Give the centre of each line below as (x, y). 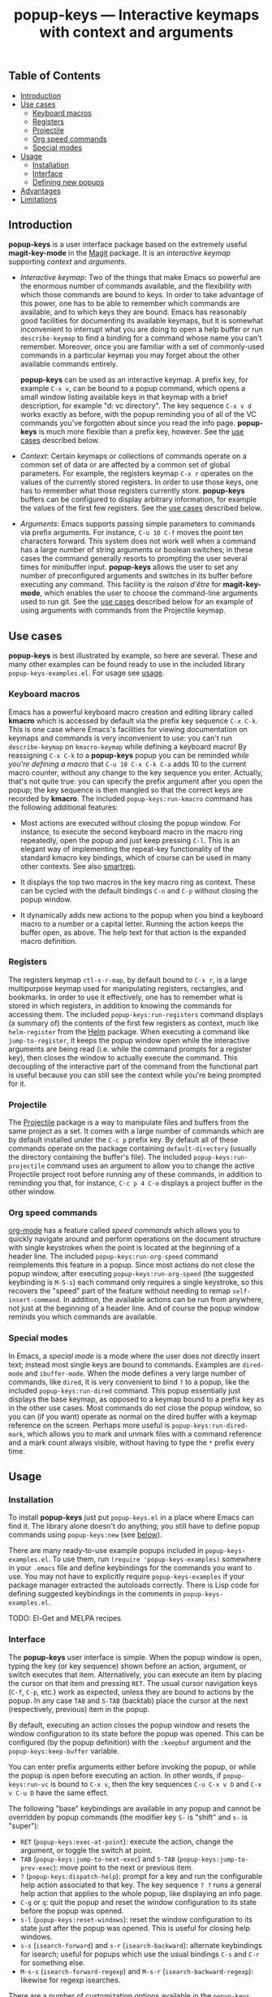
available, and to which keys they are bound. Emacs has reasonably (134, 312)
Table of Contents (55, 76)
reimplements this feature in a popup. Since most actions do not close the (132, 1265)
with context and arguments (136, 32)
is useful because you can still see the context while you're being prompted (135, 1075)
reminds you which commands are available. (83, 1317)
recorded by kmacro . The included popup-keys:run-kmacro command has (131, 798)
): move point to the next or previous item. (123, 1868)
